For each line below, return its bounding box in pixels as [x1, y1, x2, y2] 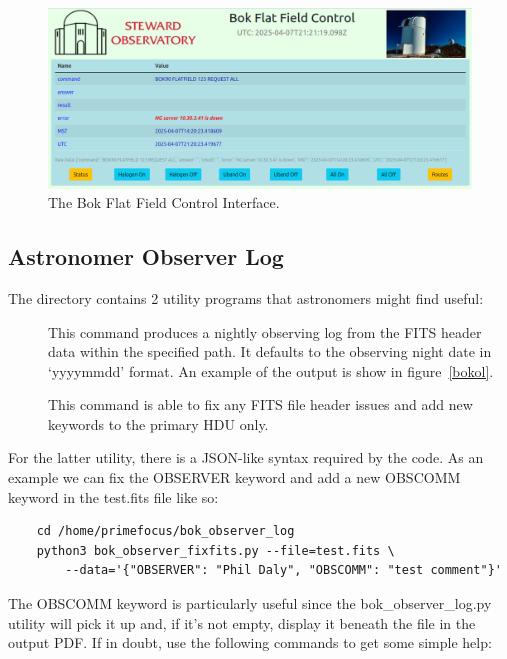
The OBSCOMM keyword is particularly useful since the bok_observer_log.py [8, 593, 492, 614]
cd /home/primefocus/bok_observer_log [36, 524, 295, 539]
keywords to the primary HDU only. [48, 413, 269, 434]
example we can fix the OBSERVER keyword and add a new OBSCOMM [8, 467, 461, 488]
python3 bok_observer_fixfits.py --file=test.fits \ [36, 543, 395, 558]
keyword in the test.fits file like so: [8, 486, 219, 507]
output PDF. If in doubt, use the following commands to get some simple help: [8, 632, 492, 653]
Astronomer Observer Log [8, 241, 284, 272]
